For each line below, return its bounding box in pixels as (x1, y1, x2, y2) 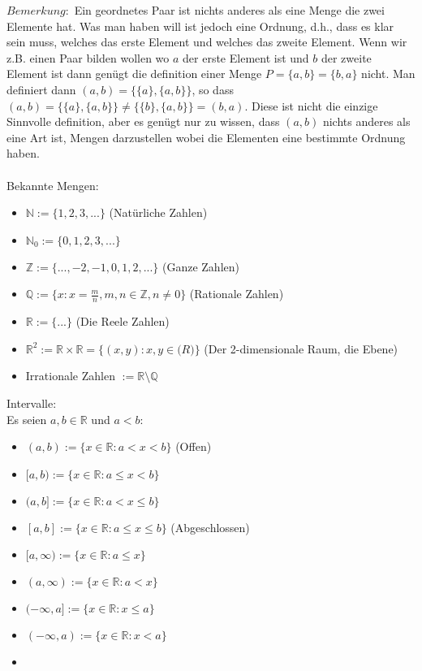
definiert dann (6, 80, 76, 97)
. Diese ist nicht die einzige (244, 97, 378, 114)
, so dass (192, 80, 234, 97)
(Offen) (175, 438, 212, 455)
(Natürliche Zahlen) (109, 204, 208, 221)
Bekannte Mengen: (6, 176, 99, 193)
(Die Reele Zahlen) (75, 313, 170, 330)
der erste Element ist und (183, 49, 309, 66)
